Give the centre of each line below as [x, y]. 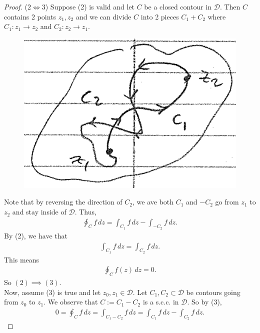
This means [22, 259]
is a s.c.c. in [161, 302]
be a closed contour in [178, 6]
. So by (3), [204, 302]
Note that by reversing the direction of [63, 202]
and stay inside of [39, 212]
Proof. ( [16, 6]
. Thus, [85, 212]
